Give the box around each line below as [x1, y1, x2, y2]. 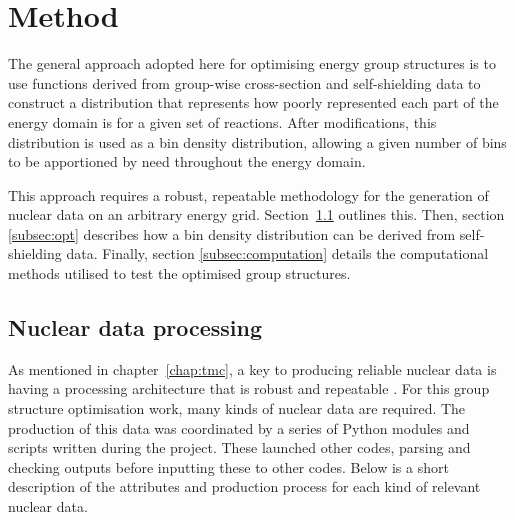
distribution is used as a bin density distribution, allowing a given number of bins [8, 131, 507, 152]
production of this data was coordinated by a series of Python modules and [8, 417, 470, 438]
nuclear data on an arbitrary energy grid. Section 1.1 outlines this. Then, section [8, 204, 505, 225]
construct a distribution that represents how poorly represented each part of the [8, 92, 499, 113]
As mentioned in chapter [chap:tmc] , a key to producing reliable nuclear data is [8, 358, 497, 379]
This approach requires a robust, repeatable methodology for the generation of [8, 184, 489, 205]
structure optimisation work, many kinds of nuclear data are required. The [8, 398, 466, 419]
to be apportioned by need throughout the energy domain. [8, 151, 366, 172]
